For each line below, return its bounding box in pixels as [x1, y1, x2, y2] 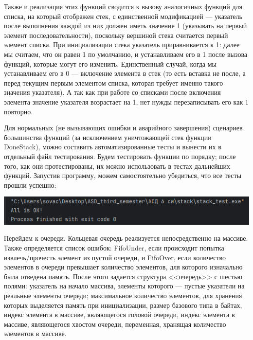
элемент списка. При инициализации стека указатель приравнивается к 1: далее [4, 39, 240, 50]
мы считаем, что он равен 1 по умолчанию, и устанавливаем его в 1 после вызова [4, 49, 248, 59]
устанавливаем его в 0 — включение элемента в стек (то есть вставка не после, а [4, 68, 246, 78]
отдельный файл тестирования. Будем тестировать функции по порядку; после [4, 151, 236, 161]
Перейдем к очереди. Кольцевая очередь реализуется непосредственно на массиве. [4, 233, 248, 243]
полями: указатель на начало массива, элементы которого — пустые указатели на [4, 281, 245, 291]
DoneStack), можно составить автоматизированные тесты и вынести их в [4, 142, 221, 152]
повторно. [4, 106, 33, 116]
